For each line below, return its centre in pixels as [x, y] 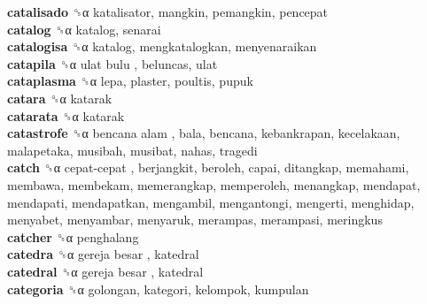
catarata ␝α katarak [66, 115]
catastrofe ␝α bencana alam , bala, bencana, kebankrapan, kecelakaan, [204, 133]
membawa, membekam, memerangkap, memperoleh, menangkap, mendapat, [214, 184]
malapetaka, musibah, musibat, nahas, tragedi [132, 150]
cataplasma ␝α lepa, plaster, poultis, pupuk [130, 81]
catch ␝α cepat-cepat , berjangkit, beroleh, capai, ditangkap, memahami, [208, 167]
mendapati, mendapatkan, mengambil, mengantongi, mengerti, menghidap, [211, 202]
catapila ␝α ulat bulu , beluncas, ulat [113, 63]
